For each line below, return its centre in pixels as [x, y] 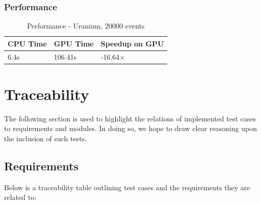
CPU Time [27, 43]
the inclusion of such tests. [46, 138]
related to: [20, 197]
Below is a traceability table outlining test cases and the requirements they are [127, 187]
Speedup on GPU [132, 43]
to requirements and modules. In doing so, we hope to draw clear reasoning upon [130, 128]
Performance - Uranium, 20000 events [86, 26]
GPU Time [74, 43]
